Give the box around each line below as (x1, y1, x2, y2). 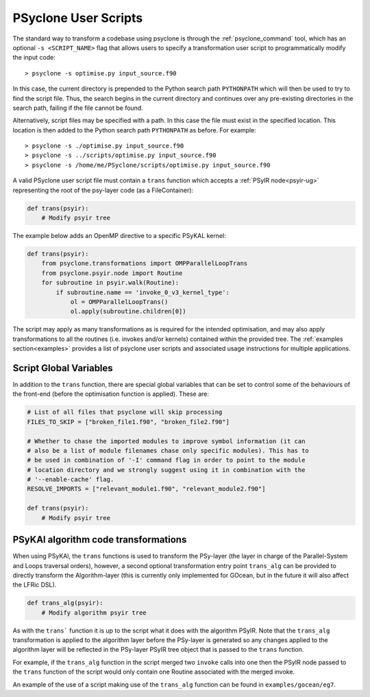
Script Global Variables (12, 362, 113, 374)
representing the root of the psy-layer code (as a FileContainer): (12, 186, 194, 194)
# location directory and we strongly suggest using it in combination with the (27, 466, 306, 473)
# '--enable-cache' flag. (27, 475, 114, 484)
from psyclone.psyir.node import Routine (41, 269, 183, 277)
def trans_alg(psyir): (27, 599, 103, 607)
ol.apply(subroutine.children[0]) (70, 307, 186, 316)
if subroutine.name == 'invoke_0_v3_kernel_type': (56, 288, 230, 296)
